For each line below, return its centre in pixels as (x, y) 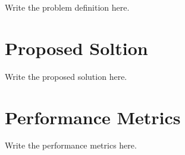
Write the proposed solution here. (66, 76)
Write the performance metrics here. (71, 145)
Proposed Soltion (76, 48)
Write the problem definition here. (67, 7)
